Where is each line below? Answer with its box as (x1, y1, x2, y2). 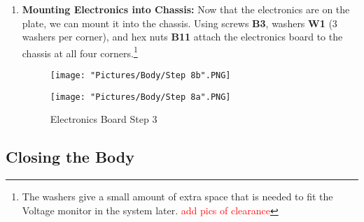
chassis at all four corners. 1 (22, 43, 138, 60)
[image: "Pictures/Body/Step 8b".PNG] (50, 71, 231, 81)
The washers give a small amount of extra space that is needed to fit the (22, 189, 333, 204)
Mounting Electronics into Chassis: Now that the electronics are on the (22, 2, 350, 16)
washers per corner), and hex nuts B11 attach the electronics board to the (22, 29, 343, 44)
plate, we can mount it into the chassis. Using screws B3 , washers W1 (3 (22, 15, 337, 30)
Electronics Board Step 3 (50, 112, 157, 126)
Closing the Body (6, 146, 135, 168)
